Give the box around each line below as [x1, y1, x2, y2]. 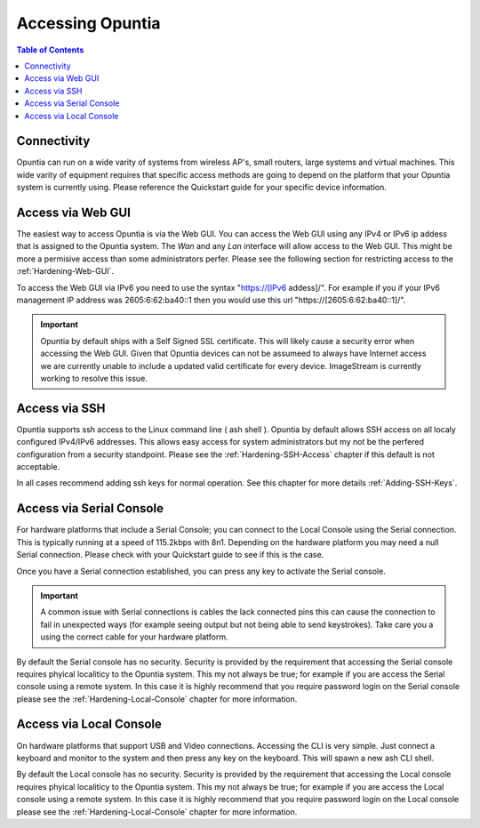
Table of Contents [16, 44, 84, 55]
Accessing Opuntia [16, 13, 161, 33]
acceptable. [16, 462, 60, 472]
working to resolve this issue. [40, 374, 148, 383]
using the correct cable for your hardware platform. [40, 631, 228, 642]
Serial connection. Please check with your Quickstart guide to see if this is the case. [16, 550, 324, 560]
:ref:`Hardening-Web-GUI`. [16, 266, 115, 277]
